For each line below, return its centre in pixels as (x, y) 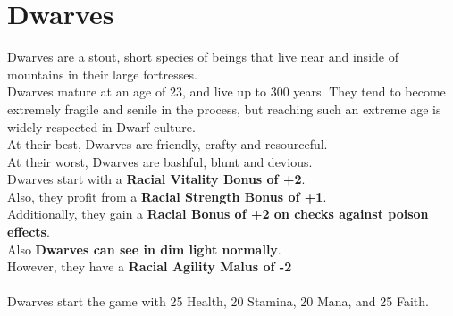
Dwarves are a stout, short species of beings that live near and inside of (203, 57)
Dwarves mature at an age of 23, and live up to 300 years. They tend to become (226, 91)
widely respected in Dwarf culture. (101, 126)
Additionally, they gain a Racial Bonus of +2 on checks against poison (218, 214)
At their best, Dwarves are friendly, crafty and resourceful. (168, 144)
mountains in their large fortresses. (102, 74)
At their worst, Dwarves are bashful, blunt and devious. (160, 161)
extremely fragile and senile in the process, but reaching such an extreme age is (224, 108)
